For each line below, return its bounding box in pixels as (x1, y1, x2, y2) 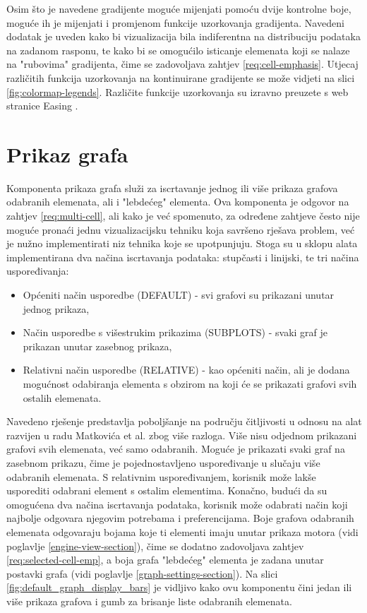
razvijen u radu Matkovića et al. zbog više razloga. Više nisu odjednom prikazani (6, 427, 357, 442)
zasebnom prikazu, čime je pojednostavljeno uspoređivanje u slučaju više (6, 455, 320, 470)
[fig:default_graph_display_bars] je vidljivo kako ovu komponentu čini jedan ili (6, 580, 352, 595)
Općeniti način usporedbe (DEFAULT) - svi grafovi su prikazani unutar (23, 287, 335, 302)
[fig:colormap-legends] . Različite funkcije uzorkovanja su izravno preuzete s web (6, 84, 349, 99)
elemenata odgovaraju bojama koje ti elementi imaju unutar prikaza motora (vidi (6, 524, 359, 539)
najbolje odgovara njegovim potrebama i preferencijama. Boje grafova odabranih (6, 511, 354, 525)
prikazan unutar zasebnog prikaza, (23, 338, 172, 353)
